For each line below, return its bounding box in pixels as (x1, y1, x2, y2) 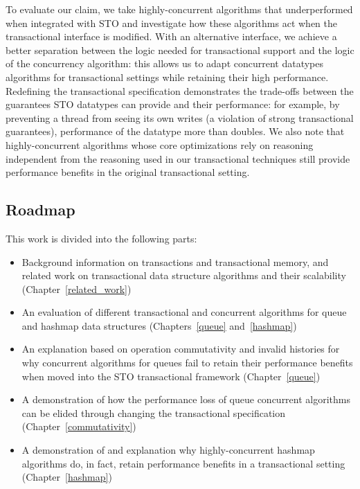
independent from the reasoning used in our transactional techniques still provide (6, 151, 350, 166)
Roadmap (6, 199, 75, 220)
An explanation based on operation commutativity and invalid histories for (21, 341, 340, 356)
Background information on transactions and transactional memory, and (21, 254, 329, 269)
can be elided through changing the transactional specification (21, 405, 286, 420)
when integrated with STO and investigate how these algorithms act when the (6, 15, 338, 30)
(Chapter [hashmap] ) (21, 470, 112, 484)
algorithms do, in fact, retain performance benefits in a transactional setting (21, 456, 345, 470)
